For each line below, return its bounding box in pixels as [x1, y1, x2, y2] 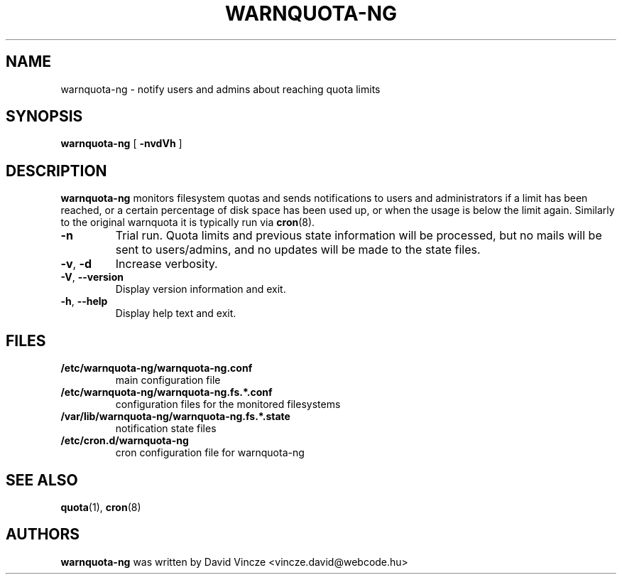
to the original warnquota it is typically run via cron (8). [60, 216, 315, 229]
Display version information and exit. [115, 283, 286, 296]
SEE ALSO [6, 471, 78, 489]
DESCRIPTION [6, 161, 107, 180]
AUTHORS [6, 525, 80, 544]
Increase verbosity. [115, 257, 218, 272]
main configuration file [115, 374, 221, 387]
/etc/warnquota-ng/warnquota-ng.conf [60, 362, 253, 375]
